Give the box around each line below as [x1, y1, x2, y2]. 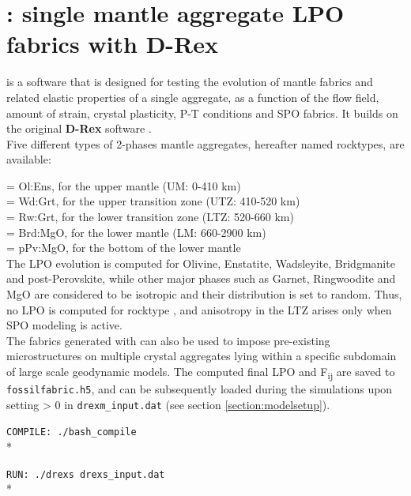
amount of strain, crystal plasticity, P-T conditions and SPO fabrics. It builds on [6, 104, 398, 121]
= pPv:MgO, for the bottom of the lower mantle [6, 239, 241, 256]
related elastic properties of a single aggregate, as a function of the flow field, [6, 88, 379, 105]
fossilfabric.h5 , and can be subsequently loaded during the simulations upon [6, 381, 393, 397]
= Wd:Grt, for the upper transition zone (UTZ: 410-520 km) [6, 193, 300, 209]
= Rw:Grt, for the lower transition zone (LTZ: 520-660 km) [6, 209, 294, 225]
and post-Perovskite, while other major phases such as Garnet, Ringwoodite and [6, 270, 396, 287]
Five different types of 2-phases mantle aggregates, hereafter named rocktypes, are [6, 135, 405, 152]
